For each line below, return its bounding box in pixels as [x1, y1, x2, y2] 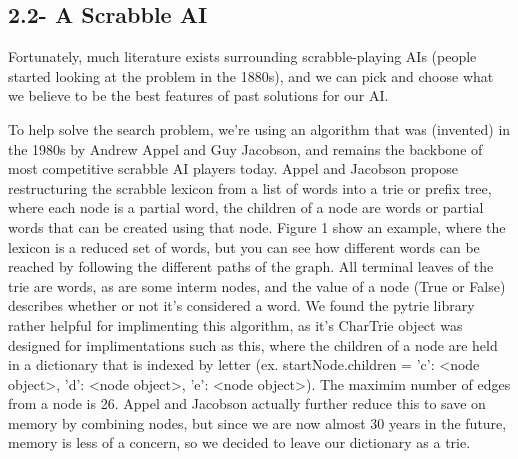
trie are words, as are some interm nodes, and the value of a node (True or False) [8, 275, 506, 296]
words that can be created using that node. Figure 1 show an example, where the [8, 216, 506, 237]
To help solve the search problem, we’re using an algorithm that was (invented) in [8, 118, 511, 139]
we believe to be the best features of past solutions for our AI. [8, 85, 389, 106]
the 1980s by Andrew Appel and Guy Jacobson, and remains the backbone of [8, 138, 483, 159]
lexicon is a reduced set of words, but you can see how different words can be [8, 236, 480, 257]
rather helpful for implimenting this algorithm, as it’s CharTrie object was [8, 314, 463, 335]
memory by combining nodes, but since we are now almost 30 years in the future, [8, 412, 507, 433]
